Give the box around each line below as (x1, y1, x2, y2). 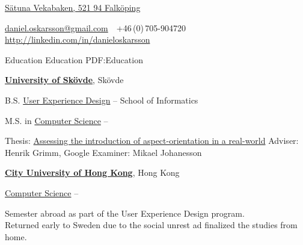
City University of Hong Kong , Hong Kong (5, 166, 180, 179)
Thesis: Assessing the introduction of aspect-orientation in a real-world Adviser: (5, 134, 299, 147)
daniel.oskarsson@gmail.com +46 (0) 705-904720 (5, 21, 186, 34)
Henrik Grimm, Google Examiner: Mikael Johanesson (5, 146, 202, 158)
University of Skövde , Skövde (5, 73, 124, 86)
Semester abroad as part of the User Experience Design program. (5, 206, 245, 219)
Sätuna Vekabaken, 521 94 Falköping (5, 1, 141, 13)
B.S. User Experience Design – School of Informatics (5, 93, 198, 106)
